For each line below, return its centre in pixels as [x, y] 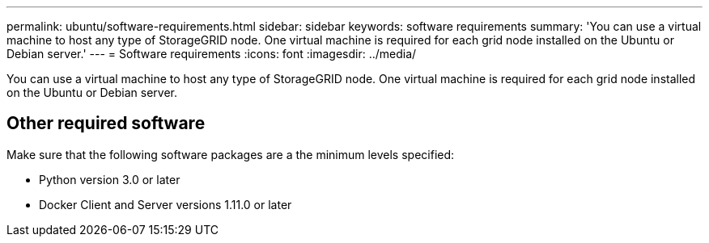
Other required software [106, 124]
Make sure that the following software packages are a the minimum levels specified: [231, 154]
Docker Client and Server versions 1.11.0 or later [166, 204]
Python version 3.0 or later [110, 179]
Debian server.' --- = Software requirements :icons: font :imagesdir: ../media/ [212, 54]
